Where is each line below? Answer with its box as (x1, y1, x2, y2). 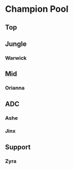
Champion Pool (5, 3, 69, 15)
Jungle (5, 39, 27, 48)
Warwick (5, 54, 27, 61)
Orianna (5, 85, 25, 92)
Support (5, 143, 31, 151)
